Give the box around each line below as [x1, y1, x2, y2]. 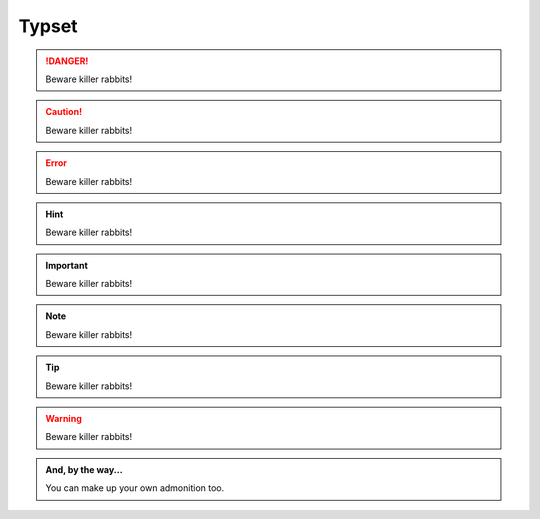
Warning [45, 413, 82, 425]
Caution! [45, 106, 83, 118]
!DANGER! [45, 55, 89, 67]
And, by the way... [45, 463, 124, 475]
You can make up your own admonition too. [45, 482, 225, 494]
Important [45, 259, 89, 271]
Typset [18, 15, 79, 37]
